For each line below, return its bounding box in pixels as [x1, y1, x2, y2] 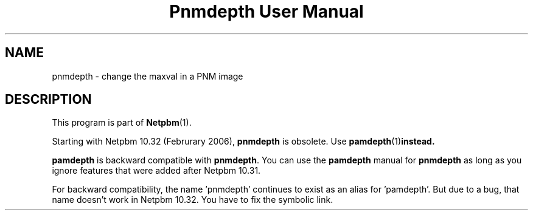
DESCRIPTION [5, 92, 92, 107]
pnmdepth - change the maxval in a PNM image [52, 70, 243, 81]
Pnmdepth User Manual [169, 1, 364, 22]
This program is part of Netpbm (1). [52, 117, 192, 128]
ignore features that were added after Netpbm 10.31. [52, 165, 261, 176]
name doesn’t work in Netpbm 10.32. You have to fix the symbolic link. [52, 194, 333, 205]
